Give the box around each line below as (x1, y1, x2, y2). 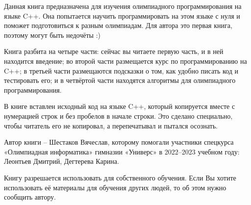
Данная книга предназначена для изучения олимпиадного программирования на (4, 1, 242, 11)
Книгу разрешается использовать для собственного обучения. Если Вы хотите (4, 172, 236, 182)
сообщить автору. (4, 192, 56, 202)
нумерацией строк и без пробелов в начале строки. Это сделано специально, (4, 110, 233, 121)
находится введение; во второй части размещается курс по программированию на (4, 55, 247, 66)
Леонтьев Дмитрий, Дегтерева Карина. (4, 156, 119, 166)
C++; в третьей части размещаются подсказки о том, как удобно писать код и (4, 65, 238, 76)
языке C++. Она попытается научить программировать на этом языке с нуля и (4, 10, 240, 21)
